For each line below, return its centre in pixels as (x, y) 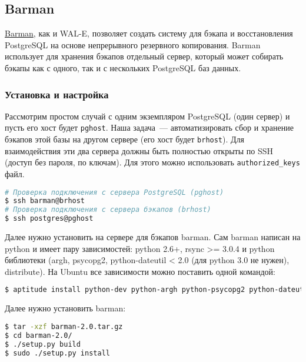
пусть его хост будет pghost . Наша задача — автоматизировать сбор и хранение (149, 127)
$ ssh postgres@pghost (49, 219)
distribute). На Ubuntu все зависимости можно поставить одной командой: (140, 271)
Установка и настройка (57, 94)
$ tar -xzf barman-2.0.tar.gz (64, 326)
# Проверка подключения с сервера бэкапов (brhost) (108, 210)
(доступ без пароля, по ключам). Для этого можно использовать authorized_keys (152, 162)
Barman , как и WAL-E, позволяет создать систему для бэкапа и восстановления (149, 33)
